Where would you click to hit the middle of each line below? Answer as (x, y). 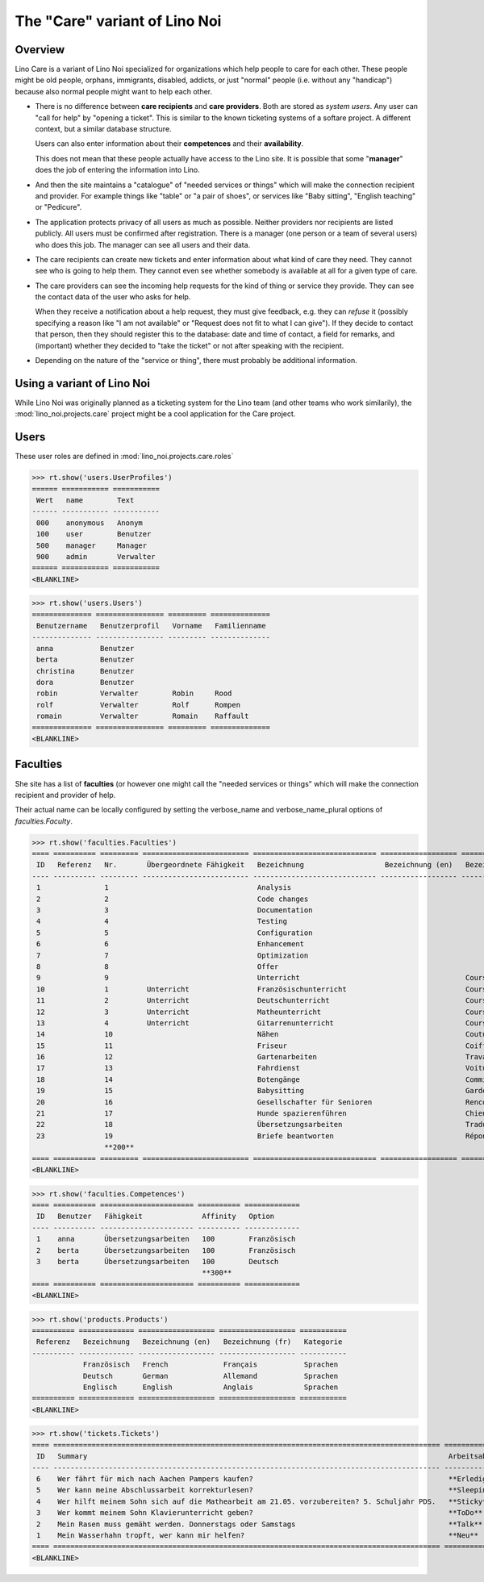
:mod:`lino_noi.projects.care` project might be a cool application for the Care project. (155, 414)
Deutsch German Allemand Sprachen (211, 1376)
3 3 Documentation (175, 910)
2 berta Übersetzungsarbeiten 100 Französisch (166, 1250)
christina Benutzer (86, 671)
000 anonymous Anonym (90, 523)
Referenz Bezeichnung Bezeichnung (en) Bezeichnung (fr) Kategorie (190, 1342)
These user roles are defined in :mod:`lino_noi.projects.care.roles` (124, 457)
